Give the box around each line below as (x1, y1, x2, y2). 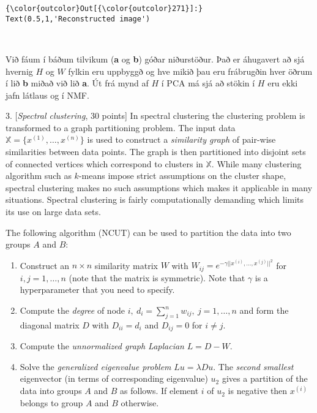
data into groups (20, 384, 82, 397)
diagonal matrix (20, 318, 80, 331)
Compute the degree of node (20, 304, 125, 317)
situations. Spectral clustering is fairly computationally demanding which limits (6, 193, 304, 206)
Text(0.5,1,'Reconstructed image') (6, 14, 151, 23)
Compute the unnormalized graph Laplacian (20, 339, 184, 352)
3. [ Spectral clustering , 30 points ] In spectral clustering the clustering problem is (6, 109, 305, 122)
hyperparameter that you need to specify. (20, 283, 175, 296)
